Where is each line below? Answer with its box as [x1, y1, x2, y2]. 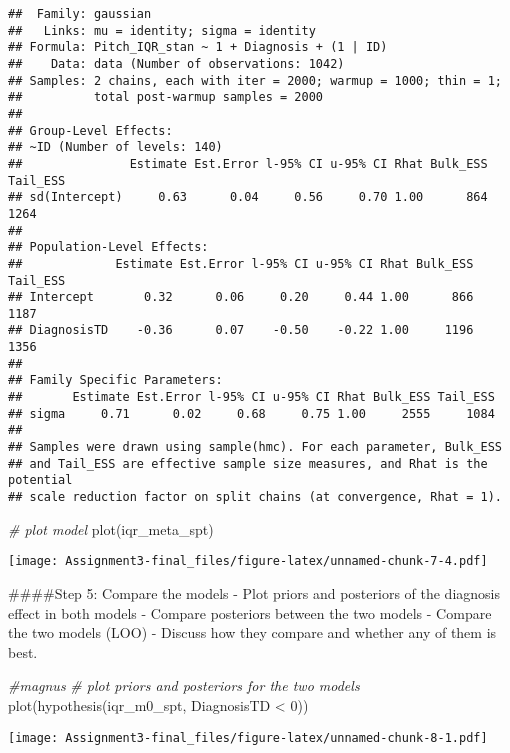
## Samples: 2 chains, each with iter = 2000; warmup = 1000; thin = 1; [8, 73, 502, 88]
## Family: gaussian [8, 7, 152, 21]
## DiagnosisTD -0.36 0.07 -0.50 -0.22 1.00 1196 [8, 323, 474, 338]
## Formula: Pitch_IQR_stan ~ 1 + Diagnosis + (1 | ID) [8, 40, 388, 55]
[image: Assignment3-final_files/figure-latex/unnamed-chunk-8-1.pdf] [8, 730, 488, 745]
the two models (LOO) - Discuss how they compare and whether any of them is [8, 622, 497, 643]
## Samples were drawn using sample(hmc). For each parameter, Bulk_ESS [8, 440, 502, 455]
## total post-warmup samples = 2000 [8, 90, 323, 105]
